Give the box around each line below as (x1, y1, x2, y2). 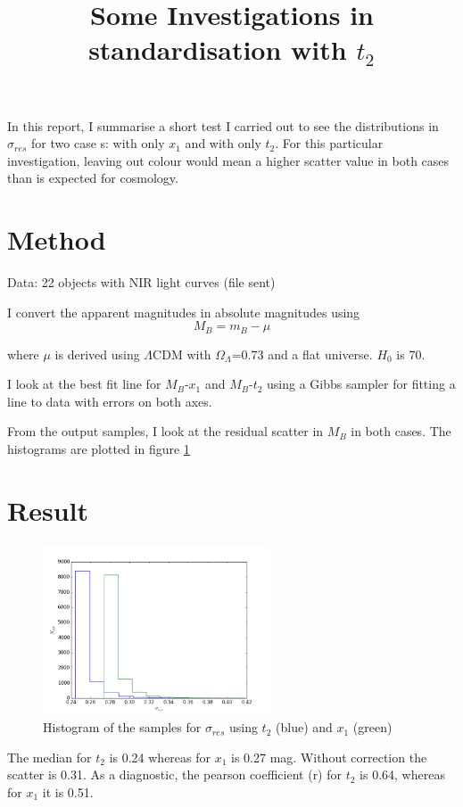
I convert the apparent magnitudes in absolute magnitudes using (7, 302, 360, 321)
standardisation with (88, 31, 347, 68)
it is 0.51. (42, 782, 94, 801)
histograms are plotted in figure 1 (7, 440, 190, 458)
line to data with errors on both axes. (7, 391, 212, 410)
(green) (352, 718, 393, 737)
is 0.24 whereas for (109, 747, 211, 766)
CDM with (153, 344, 211, 363)
